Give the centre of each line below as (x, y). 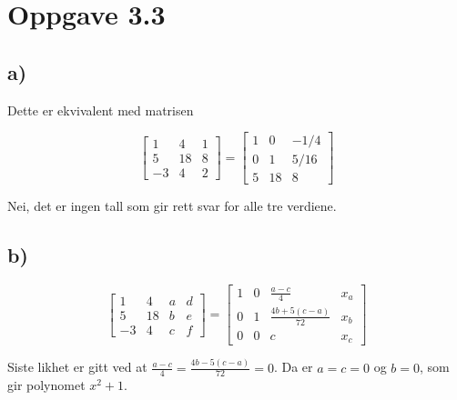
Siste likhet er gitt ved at (77, 367)
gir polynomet (46, 385)
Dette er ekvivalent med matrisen (101, 110)
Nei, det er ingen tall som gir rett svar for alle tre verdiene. (172, 206)
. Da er (293, 367)
